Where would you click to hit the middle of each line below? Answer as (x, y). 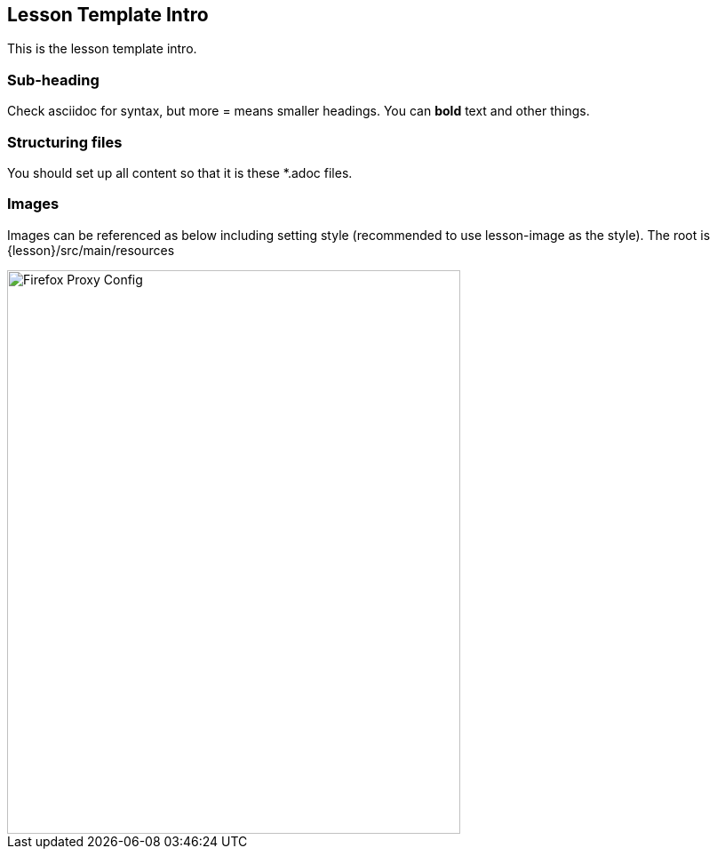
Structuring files (65, 142)
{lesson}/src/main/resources (91, 250)
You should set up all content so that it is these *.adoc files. (180, 172)
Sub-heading (53, 80)
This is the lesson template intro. (102, 49)
